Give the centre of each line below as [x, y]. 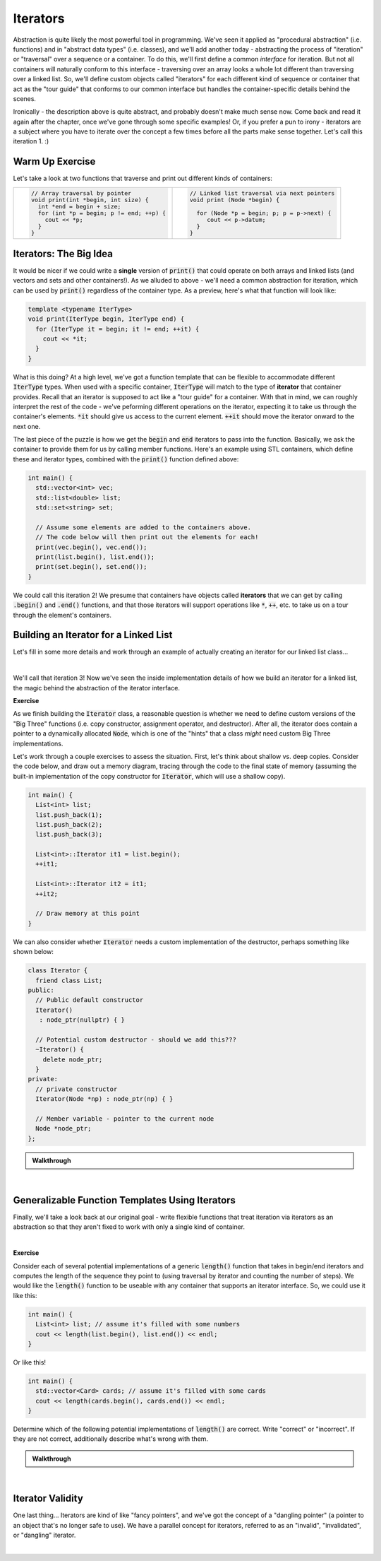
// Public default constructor [90, 1000]
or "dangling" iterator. [44, 1535]
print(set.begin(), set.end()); [91, 567]
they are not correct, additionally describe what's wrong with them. [110, 1439]
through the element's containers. [62, 615]
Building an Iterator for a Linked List [93, 635]
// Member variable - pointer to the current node [125, 1119]
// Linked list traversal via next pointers [262, 193]
